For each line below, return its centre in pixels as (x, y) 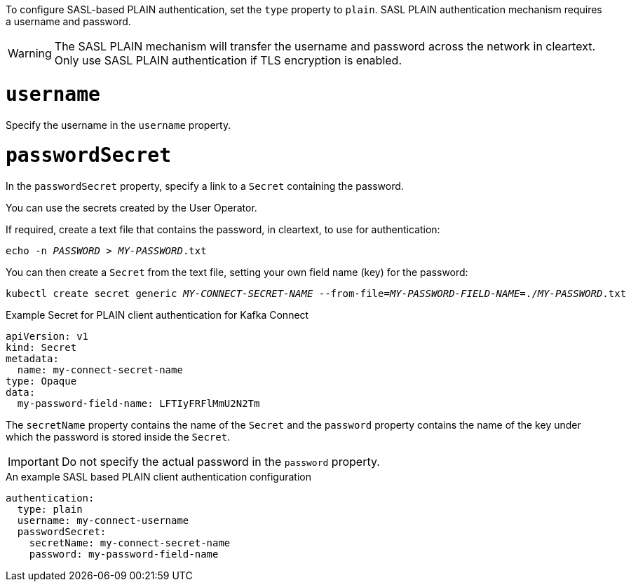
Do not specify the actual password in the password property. (220, 462)
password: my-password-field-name (124, 554)
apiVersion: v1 (47, 336)
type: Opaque (41, 381)
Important (33, 462)
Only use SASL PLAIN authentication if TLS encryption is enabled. (228, 60)
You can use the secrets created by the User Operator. (131, 208)
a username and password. (68, 21)
